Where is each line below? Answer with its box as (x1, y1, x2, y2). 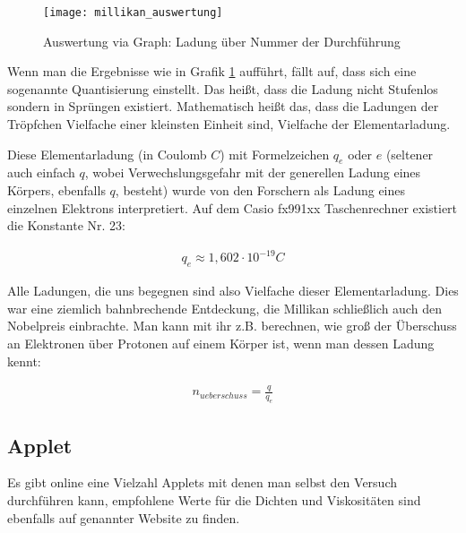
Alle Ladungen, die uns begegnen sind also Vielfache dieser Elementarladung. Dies (7, 281, 459, 300)
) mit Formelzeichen (220, 144, 330, 163)
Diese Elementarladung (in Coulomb (7, 144, 207, 163)
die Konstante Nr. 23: (7, 216, 125, 235)
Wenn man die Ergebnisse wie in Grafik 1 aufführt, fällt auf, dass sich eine (7, 62, 417, 81)
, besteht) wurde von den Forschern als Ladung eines (115, 181, 406, 200)
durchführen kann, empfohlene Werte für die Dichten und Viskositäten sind (7, 491, 421, 510)
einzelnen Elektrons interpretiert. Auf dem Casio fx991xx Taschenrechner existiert (7, 198, 458, 217)
